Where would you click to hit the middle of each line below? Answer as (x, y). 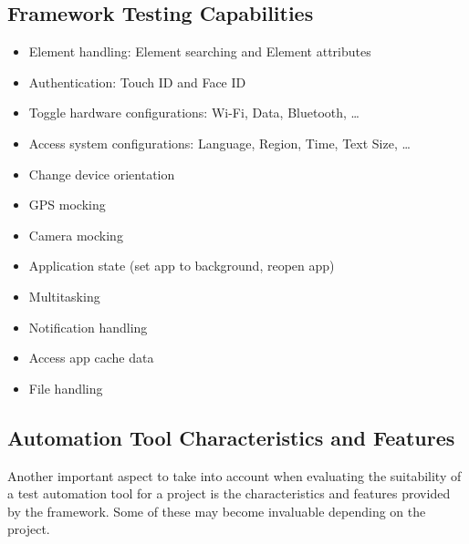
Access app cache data (91, 358)
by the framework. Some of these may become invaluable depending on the (217, 511)
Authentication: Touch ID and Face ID (137, 82)
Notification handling (88, 327)
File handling (66, 388)
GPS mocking (67, 205)
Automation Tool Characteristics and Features (231, 437)
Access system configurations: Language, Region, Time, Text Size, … (219, 143)
